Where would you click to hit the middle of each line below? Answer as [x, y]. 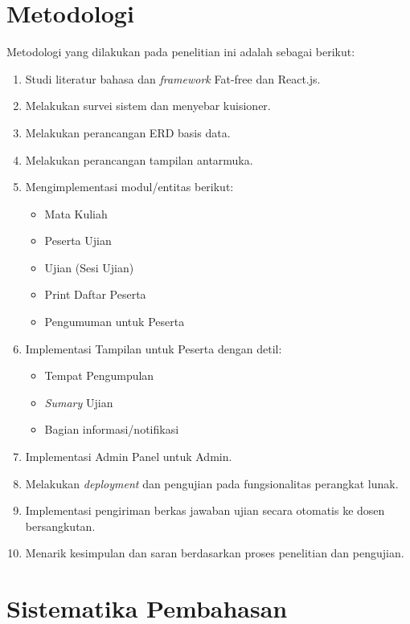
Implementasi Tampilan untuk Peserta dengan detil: [154, 348]
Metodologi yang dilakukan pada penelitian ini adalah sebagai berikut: [181, 52]
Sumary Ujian [79, 402]
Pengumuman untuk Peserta [115, 322]
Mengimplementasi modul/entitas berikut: [129, 187]
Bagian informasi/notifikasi [112, 429]
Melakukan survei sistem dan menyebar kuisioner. [148, 106]
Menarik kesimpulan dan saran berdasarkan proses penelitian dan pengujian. [215, 553]
